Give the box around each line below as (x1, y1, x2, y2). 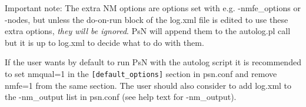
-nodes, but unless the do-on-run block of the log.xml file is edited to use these (5, 13, 288, 25)
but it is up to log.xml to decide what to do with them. (5, 36, 204, 48)
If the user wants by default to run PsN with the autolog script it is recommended (5, 56, 301, 68)
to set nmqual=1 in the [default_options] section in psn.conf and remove (5, 67, 277, 79)
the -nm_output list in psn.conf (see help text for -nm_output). (5, 91, 237, 103)
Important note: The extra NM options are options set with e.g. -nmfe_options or (5, 2, 301, 14)
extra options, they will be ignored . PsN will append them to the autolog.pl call (5, 25, 291, 37)
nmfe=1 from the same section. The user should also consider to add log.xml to (5, 79, 292, 91)
